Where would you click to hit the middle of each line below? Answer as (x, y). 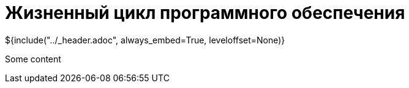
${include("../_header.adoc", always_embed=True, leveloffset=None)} (145, 40)
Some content (33, 59)
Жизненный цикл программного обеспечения (205, 13)
